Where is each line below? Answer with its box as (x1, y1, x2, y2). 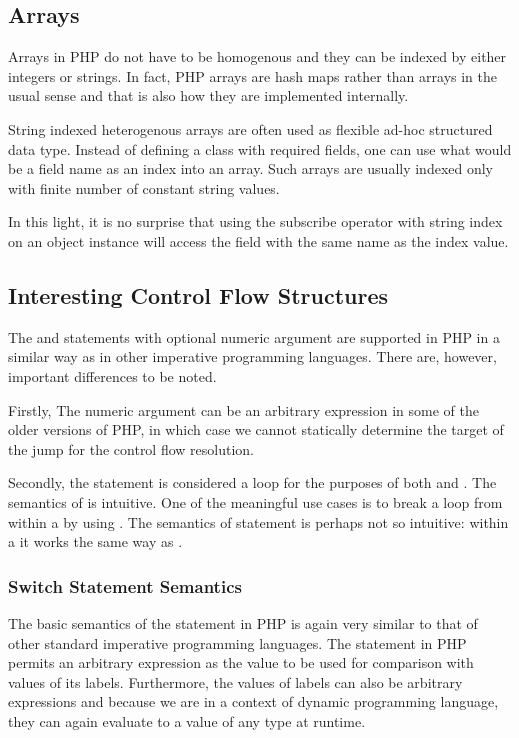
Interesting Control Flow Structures (8, 279, 389, 310)
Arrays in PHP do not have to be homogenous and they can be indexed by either (8, 46, 507, 67)
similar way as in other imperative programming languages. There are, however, (8, 346, 497, 367)
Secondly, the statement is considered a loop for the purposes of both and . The (8, 472, 497, 493)
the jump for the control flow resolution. (8, 438, 254, 459)
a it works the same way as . (8, 531, 183, 552)
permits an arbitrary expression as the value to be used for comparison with (8, 652, 474, 673)
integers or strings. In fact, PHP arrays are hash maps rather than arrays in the (8, 65, 497, 86)
